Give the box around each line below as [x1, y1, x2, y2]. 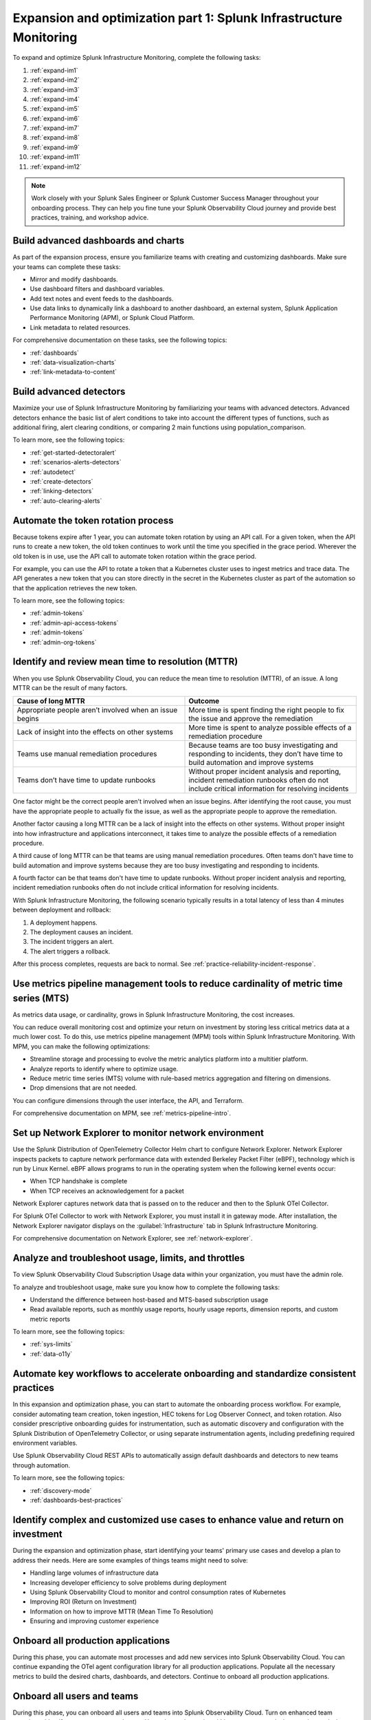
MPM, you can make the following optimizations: [12, 1042, 150, 1051]
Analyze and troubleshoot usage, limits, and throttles [12, 1252, 245, 1264]
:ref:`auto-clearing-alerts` [30, 496, 102, 505]
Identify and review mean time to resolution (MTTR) [12, 656, 238, 667]
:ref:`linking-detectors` [30, 487, 94, 495]
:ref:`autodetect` [30, 468, 76, 476]
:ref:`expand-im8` [30, 133, 80, 142]
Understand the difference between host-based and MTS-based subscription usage [30, 1296, 269, 1304]
